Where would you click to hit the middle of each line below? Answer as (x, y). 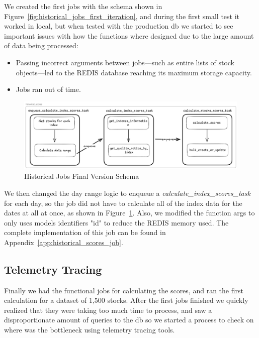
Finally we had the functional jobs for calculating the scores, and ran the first (124, 290)
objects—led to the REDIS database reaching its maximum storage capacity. (134, 72)
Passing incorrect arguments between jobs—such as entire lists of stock (125, 62)
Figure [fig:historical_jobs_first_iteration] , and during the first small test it (122, 16)
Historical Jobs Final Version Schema (82, 176)
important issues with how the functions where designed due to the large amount (129, 35)
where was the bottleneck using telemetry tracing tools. (90, 330)
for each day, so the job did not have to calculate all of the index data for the (123, 203)
